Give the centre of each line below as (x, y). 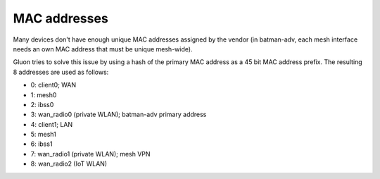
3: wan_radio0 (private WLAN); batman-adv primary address (119, 115)
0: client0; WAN (53, 85)
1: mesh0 (44, 94)
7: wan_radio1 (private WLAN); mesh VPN (90, 154)
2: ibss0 (42, 104)
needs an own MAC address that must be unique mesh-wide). (103, 49)
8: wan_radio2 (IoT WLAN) (69, 164)
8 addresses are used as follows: (61, 72)
